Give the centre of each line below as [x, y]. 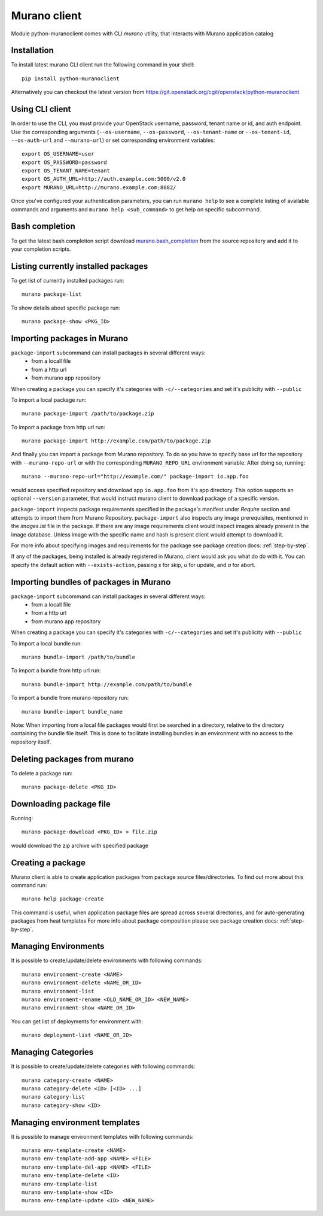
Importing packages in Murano [70, 338]
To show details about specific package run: [66, 308]
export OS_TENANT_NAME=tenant [66, 171]
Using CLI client [41, 109]
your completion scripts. [41, 249]
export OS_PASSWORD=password [64, 162]
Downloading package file [61, 804]
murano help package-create [63, 899]
